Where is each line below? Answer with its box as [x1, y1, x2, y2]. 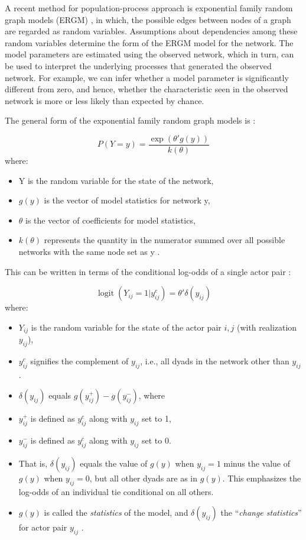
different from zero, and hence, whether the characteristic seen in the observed [5, 83, 288, 95]
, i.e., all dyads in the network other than [140, 355, 289, 367]
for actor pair [18, 521, 67, 533]
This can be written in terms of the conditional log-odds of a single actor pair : [5, 265, 291, 277]
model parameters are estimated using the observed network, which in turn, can [5, 48, 294, 60]
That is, [18, 457, 48, 469]
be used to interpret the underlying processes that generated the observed [5, 59, 272, 72]
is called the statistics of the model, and [44, 506, 188, 519]
